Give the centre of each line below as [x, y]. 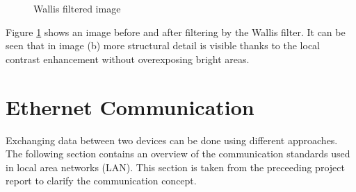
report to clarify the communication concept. [101, 181]
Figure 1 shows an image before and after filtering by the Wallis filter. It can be [176, 32]
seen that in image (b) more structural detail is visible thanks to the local [163, 45]
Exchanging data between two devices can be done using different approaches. [172, 140]
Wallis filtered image [77, 8]
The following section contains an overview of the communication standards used [178, 154]
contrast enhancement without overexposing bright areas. [128, 59]
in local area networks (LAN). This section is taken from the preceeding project [175, 167]
